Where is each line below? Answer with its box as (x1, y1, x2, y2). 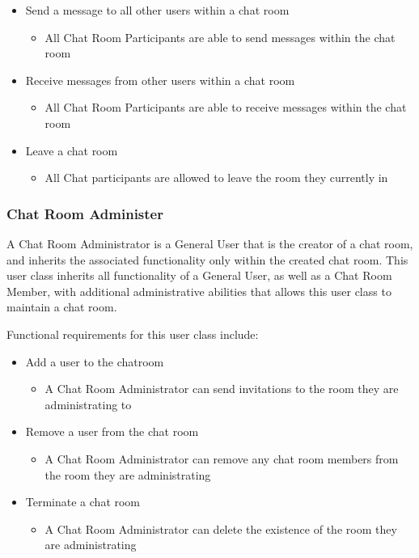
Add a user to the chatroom (25, 353, 164, 370)
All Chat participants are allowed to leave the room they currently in (44, 169, 388, 186)
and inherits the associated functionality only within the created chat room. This (6, 251, 408, 268)
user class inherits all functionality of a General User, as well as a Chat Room (6, 267, 392, 284)
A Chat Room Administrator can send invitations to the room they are (44, 380, 399, 397)
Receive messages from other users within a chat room (25, 71, 295, 88)
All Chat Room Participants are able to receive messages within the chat (44, 99, 407, 116)
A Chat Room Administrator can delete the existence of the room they (44, 520, 397, 537)
